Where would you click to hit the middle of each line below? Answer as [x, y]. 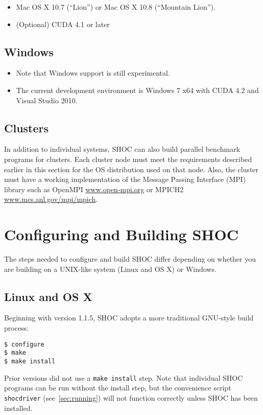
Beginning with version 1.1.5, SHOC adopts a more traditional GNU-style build [129, 318]
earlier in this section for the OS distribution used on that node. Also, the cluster [131, 169]
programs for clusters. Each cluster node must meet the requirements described [128, 159]
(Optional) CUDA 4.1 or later [63, 24]
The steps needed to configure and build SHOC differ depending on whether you [130, 259]
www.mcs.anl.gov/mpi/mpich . [51, 199]
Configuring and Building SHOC [121, 234]
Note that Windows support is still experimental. [93, 73]
